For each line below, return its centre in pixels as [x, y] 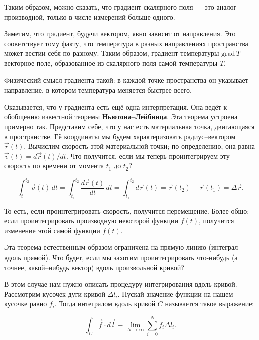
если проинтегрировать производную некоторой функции [91, 221]
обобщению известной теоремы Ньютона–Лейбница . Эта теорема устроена [121, 116]
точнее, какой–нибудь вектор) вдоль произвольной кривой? [94, 267]
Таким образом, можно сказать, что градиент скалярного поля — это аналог [120, 7]
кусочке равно [26, 304]
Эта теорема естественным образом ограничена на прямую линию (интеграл [121, 247]
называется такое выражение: [210, 304]
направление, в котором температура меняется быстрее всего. [98, 90]
